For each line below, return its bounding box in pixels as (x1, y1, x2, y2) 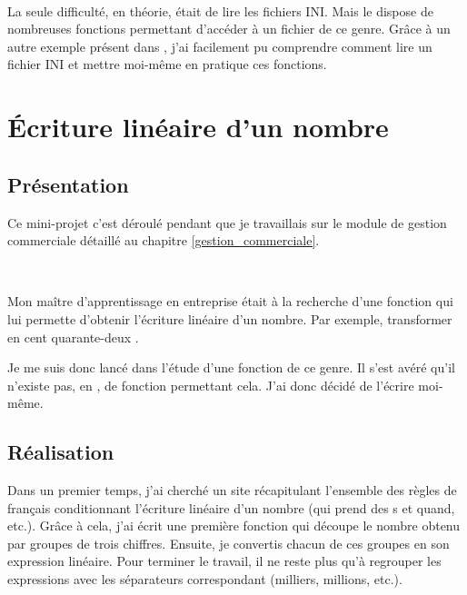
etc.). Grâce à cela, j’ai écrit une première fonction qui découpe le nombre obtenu (7, 516, 461, 535)
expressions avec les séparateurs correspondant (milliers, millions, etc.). (7, 570, 402, 589)
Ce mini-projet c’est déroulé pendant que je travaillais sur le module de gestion (7, 213, 447, 232)
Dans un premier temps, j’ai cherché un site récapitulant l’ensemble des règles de (7, 481, 457, 500)
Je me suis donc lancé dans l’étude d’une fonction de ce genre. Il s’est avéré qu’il (7, 358, 455, 377)
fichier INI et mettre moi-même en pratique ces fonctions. (7, 55, 327, 74)
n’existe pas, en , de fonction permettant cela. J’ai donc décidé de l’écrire (7, 375, 414, 394)
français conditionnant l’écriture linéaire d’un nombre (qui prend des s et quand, (7, 498, 455, 517)
